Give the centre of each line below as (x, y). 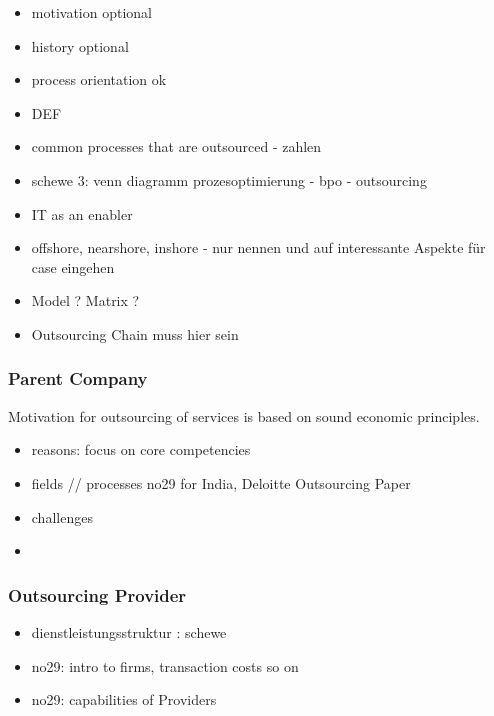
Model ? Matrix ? (85, 300)
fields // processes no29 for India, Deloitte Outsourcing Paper (221, 482)
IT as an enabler (82, 213)
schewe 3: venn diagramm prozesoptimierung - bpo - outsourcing (229, 179)
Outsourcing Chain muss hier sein (135, 333)
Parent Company (78, 378)
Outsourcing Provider (97, 594)
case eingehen (73, 266)
